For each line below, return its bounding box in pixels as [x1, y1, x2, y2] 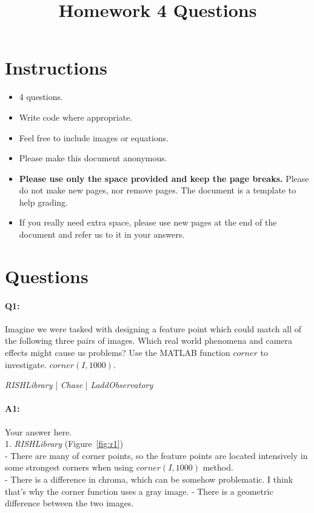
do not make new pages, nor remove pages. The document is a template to [19, 184, 296, 196]
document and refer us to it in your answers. [19, 228, 185, 241]
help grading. [19, 195, 68, 208]
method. [202, 461, 233, 474]
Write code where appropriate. [19, 110, 133, 123]
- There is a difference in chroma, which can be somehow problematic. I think [5, 472, 293, 485]
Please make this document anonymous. [19, 152, 167, 164]
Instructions [5, 55, 107, 80]
